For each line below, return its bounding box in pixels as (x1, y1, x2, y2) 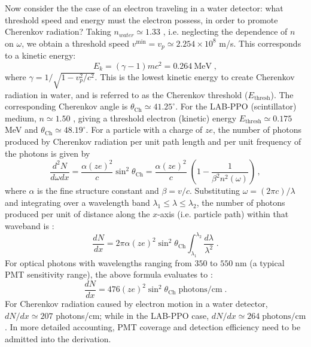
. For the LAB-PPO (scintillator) (175, 100, 297, 112)
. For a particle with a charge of (86, 123, 203, 136)
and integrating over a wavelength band (5, 196, 150, 208)
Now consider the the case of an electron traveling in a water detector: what (5, 2, 283, 14)
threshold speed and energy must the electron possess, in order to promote (5, 13, 278, 26)
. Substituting (189, 184, 240, 197)
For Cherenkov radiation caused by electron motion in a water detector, (5, 297, 268, 310)
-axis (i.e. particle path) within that (157, 208, 289, 220)
